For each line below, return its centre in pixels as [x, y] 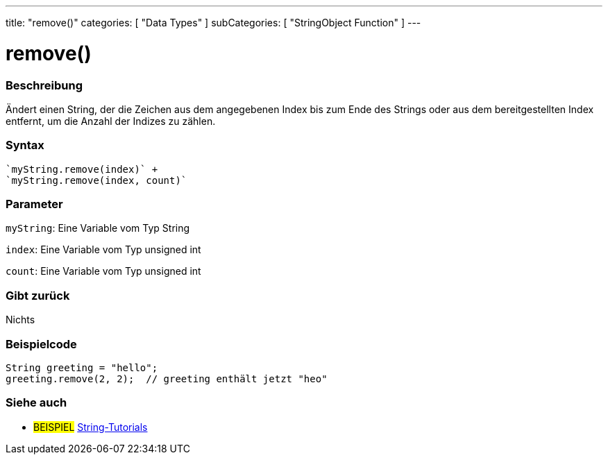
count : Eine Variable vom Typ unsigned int [103, 271]
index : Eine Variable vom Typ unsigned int [103, 250]
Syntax [25, 145]
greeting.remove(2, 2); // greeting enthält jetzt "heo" [167, 378]
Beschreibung [44, 85]
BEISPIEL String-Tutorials [91, 427]
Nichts [20, 320]
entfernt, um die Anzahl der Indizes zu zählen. [111, 121]
